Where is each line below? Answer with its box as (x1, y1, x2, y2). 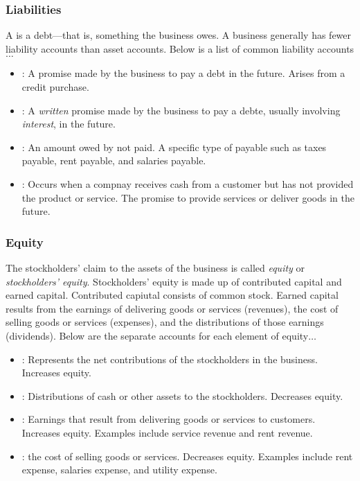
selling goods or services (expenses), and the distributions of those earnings (6, 315, 324, 329)
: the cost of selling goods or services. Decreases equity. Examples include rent (21, 448, 353, 463)
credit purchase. (21, 80, 89, 94)
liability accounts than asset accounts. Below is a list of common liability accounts (6, 41, 354, 55)
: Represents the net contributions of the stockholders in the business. (21, 351, 318, 366)
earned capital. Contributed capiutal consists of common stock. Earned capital (6, 288, 339, 302)
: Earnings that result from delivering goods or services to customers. (21, 412, 316, 426)
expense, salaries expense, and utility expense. (21, 462, 217, 477)
